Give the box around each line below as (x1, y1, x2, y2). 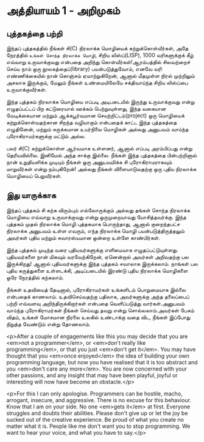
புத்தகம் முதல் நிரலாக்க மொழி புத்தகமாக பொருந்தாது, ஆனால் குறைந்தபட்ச (6, 220, 180, 227)
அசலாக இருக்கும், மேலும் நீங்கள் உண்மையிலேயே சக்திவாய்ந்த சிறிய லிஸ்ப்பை (6, 79, 189, 86)
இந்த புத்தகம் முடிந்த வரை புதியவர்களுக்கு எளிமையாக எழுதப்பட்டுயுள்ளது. (6, 246, 178, 254)
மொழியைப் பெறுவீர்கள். (6, 172, 62, 179)
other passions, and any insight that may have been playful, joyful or (6, 371, 178, 379)
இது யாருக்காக (6, 190, 57, 201)
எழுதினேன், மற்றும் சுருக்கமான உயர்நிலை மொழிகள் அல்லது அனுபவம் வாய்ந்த (6, 126, 189, 133)
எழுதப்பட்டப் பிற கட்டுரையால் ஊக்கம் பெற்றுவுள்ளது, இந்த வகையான (6, 105, 166, 112)
